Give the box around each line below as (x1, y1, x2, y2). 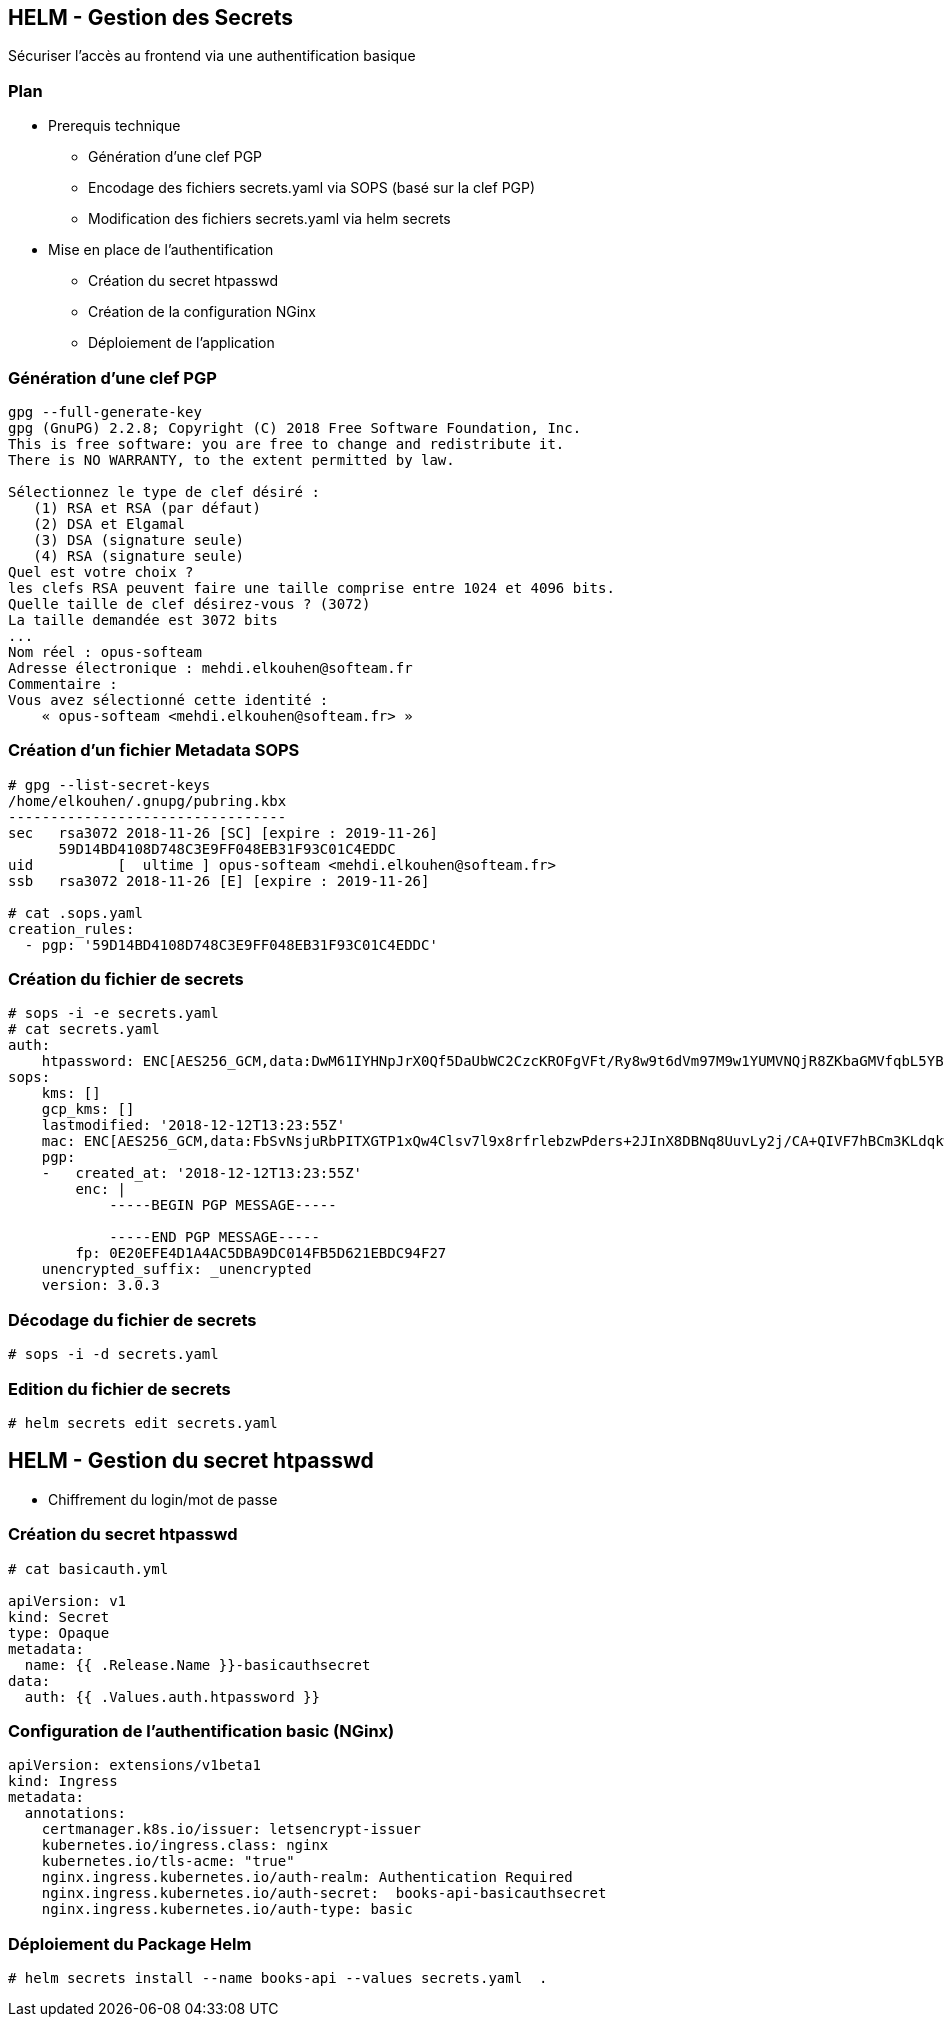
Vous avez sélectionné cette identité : (8, 691, 329, 708)
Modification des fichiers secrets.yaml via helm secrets (88, 210, 451, 228)
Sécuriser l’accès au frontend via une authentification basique (8, 47, 416, 65)
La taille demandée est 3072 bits (8, 611, 278, 628)
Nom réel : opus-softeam (8, 643, 202, 660)
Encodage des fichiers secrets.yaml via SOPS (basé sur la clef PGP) (88, 179, 536, 197)
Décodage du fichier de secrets (8, 1309, 257, 1330)
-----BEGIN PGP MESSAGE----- (109, 1197, 337, 1214)
